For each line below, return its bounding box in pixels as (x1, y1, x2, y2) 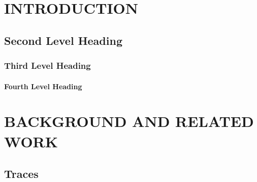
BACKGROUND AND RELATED (4, 111, 254, 132)
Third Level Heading (4, 59, 91, 72)
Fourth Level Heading (4, 81, 82, 91)
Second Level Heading (4, 32, 122, 48)
